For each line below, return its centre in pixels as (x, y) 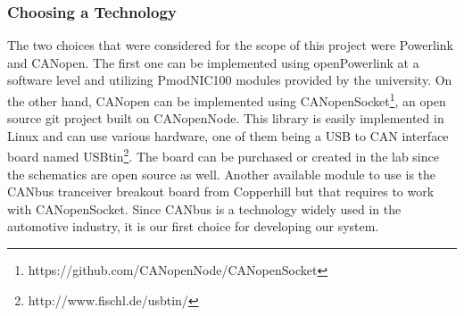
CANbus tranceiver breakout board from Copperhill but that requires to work (221, 191)
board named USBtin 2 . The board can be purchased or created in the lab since (223, 155)
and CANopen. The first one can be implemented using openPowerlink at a (213, 62)
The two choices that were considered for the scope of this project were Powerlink (230, 45)
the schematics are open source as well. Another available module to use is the (222, 174)
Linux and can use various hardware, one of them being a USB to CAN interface (228, 135)
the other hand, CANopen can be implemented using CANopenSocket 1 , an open (227, 100)
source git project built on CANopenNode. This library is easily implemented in (226, 118)
